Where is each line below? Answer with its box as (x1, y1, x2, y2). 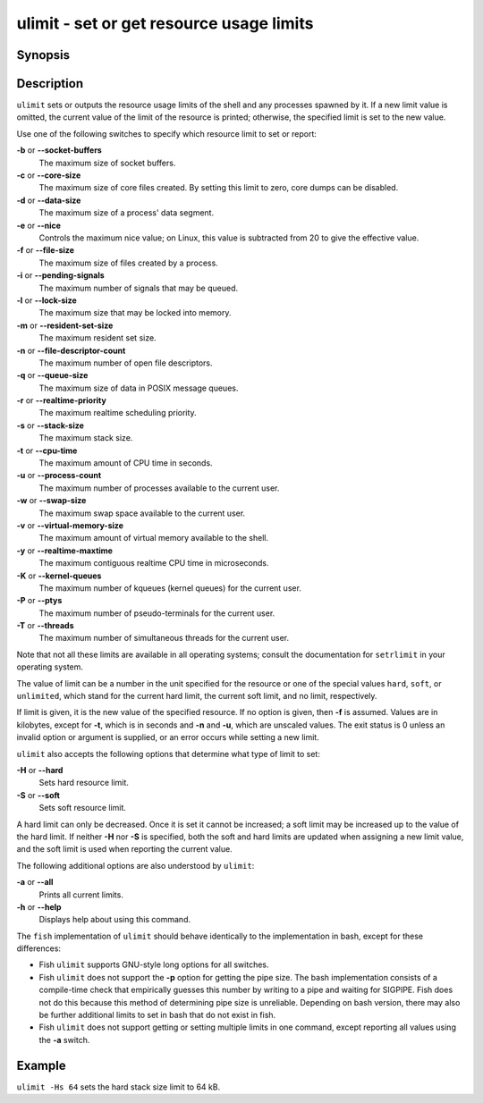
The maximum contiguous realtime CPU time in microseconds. (38, 558, 269, 568)
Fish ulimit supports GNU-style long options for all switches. (38, 959, 269, 970)
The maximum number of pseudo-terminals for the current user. (38, 608, 275, 619)
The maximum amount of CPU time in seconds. (38, 458, 214, 468)
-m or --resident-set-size (16, 320, 114, 331)
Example (16, 1057, 66, 1073)
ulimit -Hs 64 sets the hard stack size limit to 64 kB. (16, 1082, 221, 1092)
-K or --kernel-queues (16, 570, 102, 581)
